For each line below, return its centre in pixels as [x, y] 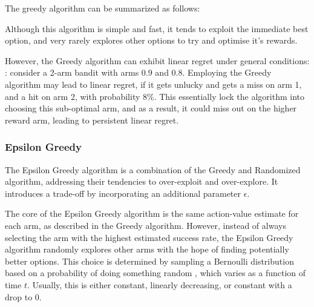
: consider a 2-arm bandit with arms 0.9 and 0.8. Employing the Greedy [138, 72]
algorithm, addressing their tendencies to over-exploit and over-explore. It [142, 181]
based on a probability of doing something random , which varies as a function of [155, 273]
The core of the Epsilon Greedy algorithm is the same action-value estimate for [152, 213]
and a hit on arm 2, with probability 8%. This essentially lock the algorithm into [155, 96]
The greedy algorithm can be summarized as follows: [103, 8]
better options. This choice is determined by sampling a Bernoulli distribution [149, 261]
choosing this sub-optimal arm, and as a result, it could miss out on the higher [151, 108]
